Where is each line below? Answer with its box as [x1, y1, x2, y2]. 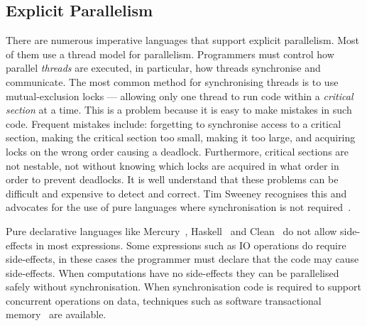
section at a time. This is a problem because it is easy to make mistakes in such [6, 102, 352, 117]
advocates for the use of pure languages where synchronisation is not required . [6, 200, 351, 214]
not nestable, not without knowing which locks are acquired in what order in [6, 158, 339, 173]
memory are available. [6, 307, 106, 322]
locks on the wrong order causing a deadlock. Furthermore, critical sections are [6, 143, 349, 158]
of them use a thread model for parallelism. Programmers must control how [6, 46, 334, 61]
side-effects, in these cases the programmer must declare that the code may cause [6, 251, 359, 266]
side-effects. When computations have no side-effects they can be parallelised [6, 265, 339, 280]
